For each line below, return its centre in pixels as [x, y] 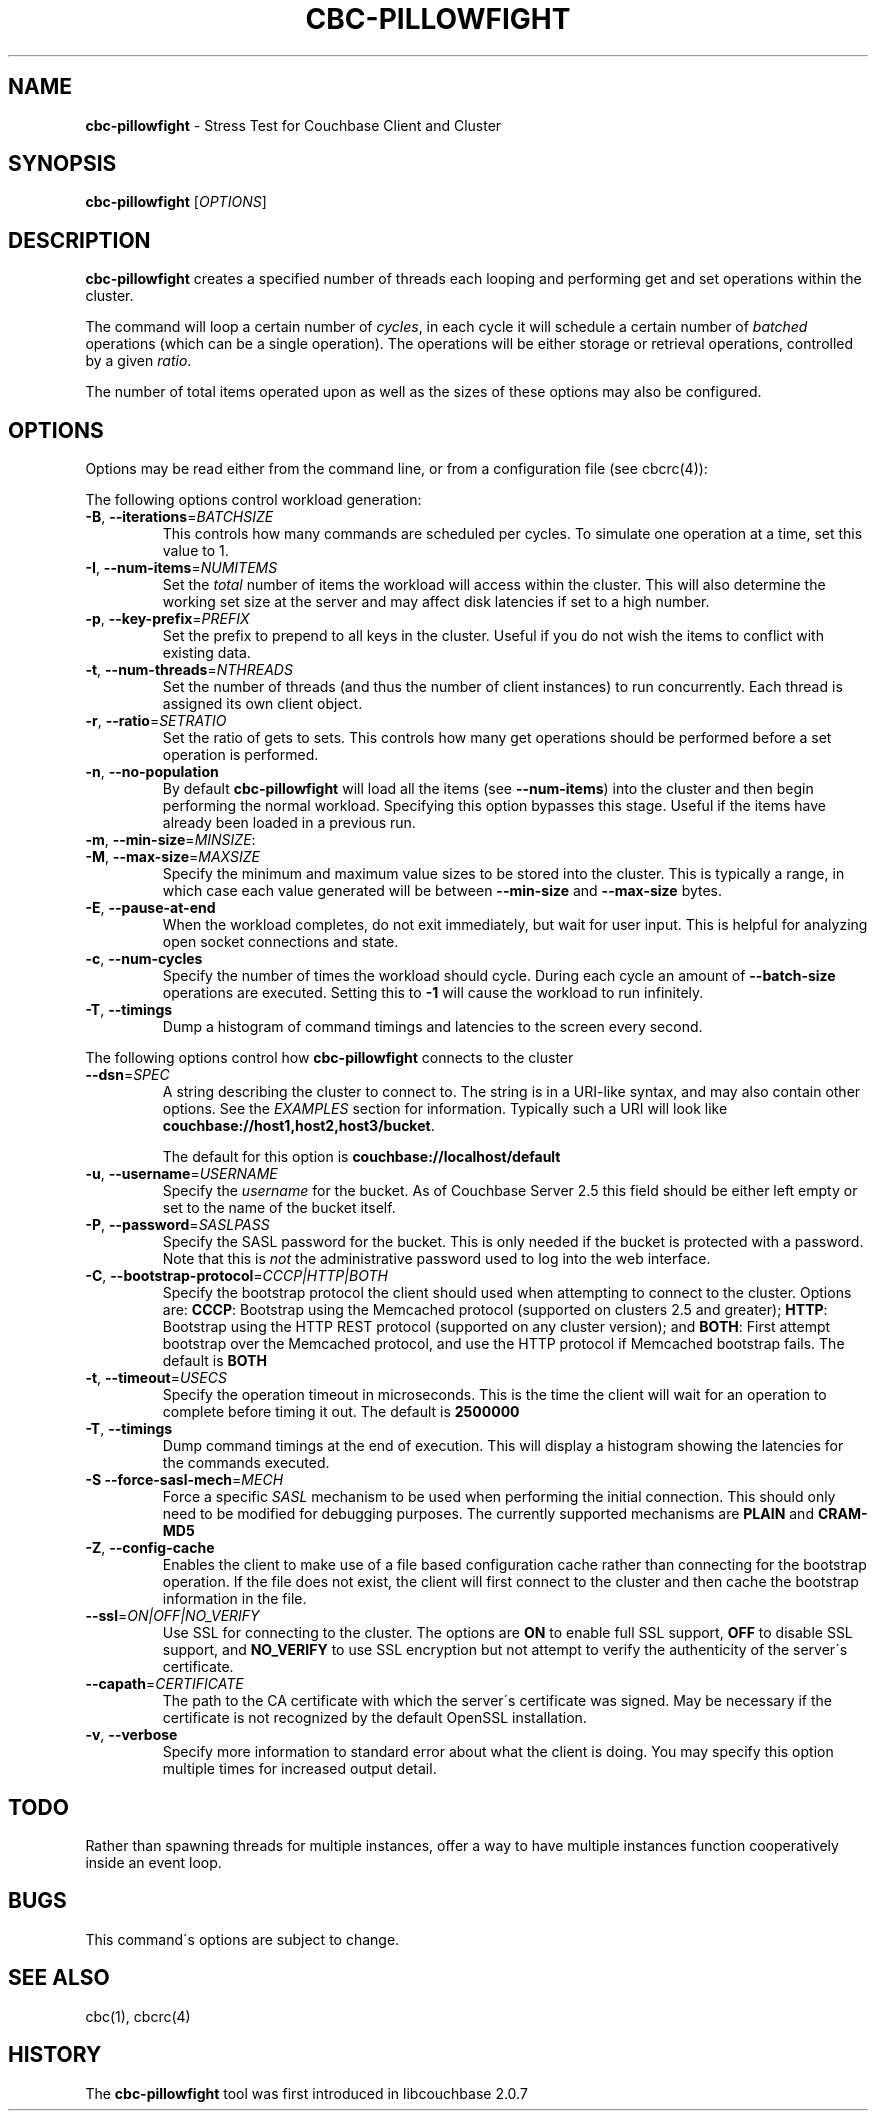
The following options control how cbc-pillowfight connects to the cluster [329, 1058]
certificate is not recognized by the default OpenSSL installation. [374, 1718]
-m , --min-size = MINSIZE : [170, 840]
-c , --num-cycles [144, 959]
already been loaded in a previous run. [289, 823]
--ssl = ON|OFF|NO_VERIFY [172, 1616]
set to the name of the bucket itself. [279, 1208]
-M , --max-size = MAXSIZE [172, 857]
